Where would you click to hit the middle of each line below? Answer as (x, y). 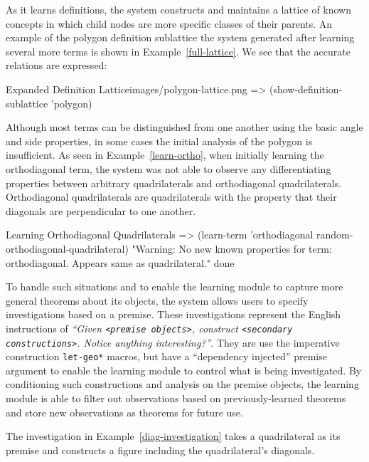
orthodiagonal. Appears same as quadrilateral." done (120, 262)
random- (335, 235)
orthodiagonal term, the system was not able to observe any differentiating (169, 168)
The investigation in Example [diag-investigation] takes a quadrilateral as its (173, 436)
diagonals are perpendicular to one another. (101, 210)
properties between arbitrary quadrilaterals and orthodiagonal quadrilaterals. (174, 183)
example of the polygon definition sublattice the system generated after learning (180, 37)
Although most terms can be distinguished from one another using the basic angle (184, 127)
